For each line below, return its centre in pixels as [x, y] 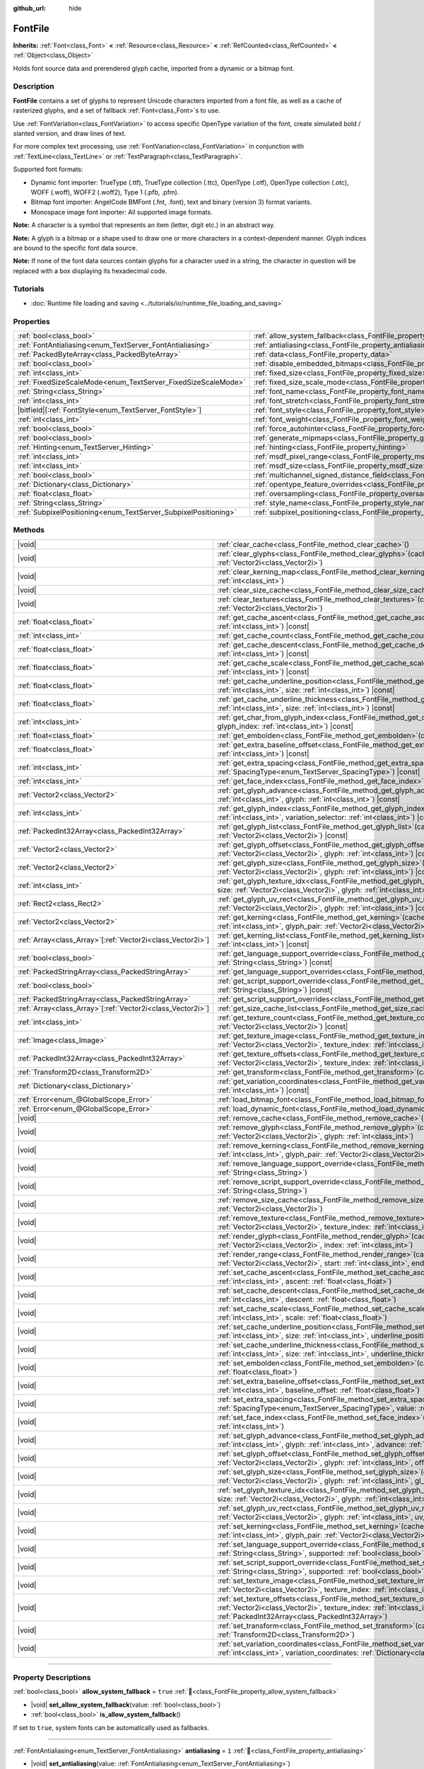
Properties [32, 321]
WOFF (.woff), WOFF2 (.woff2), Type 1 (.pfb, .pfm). [105, 192]
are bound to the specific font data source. [75, 248]
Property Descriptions [52, 1678]
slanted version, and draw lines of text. [70, 133]
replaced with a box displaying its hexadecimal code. [90, 271]
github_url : [29, 8]
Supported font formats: [48, 169]
